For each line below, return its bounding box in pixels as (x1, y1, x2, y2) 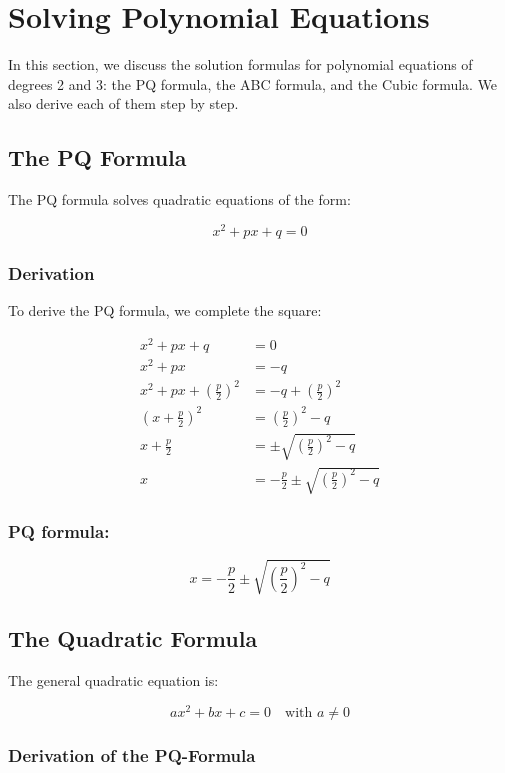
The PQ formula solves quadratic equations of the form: (8, 189, 351, 210)
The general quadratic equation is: (8, 670, 219, 690)
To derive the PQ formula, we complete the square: (8, 300, 322, 320)
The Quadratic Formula (8, 623, 258, 654)
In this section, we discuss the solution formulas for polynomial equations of (8, 54, 473, 75)
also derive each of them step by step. (8, 93, 239, 114)
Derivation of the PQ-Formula (8, 742, 256, 767)
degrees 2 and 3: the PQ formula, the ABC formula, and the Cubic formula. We (8, 73, 498, 94)
